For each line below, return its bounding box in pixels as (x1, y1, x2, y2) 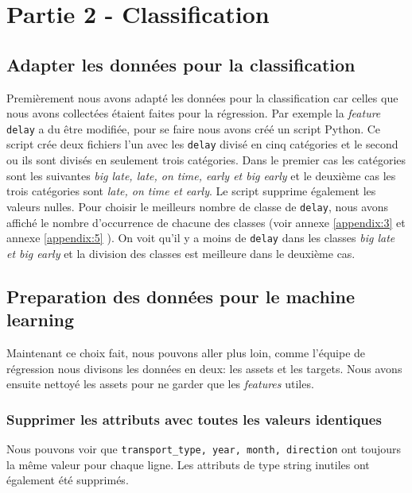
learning (6, 307, 75, 332)
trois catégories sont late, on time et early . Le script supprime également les (6, 183, 376, 199)
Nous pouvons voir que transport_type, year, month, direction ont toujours (6, 440, 401, 456)
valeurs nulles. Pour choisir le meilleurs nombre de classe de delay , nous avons (6, 198, 389, 214)
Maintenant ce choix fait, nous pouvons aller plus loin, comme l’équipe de (6, 344, 366, 360)
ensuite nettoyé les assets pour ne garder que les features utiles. (6, 376, 314, 392)
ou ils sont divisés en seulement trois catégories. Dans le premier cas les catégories (6, 152, 406, 168)
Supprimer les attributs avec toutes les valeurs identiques (6, 409, 382, 429)
